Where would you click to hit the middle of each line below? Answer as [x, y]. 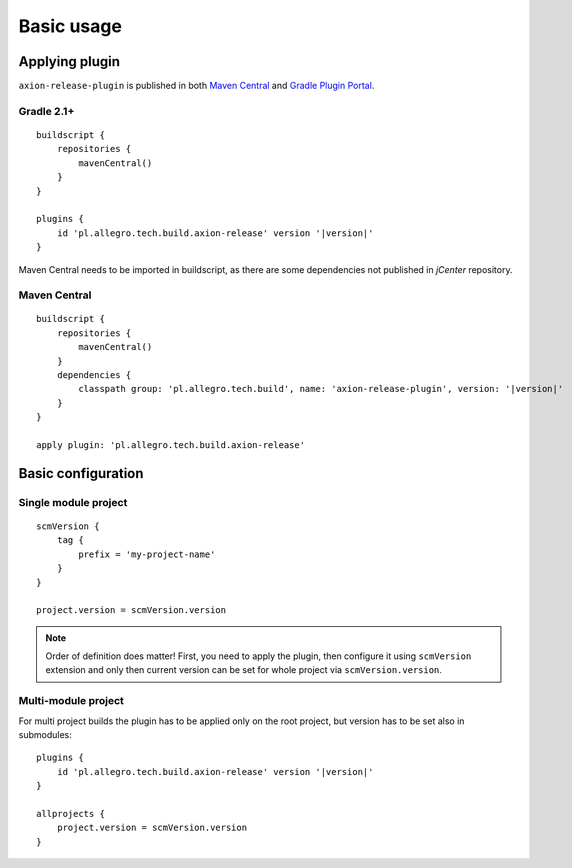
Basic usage [70, 26]
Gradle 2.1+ [46, 111]
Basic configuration [81, 473]
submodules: [45, 735]
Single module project [73, 502]
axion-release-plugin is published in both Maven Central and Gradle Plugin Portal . [196, 86]
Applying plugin [69, 61]
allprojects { [70, 813]
